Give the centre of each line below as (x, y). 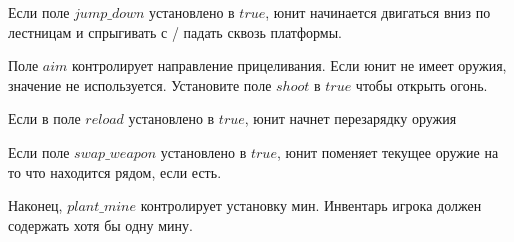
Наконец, (35, 205)
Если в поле (44, 118)
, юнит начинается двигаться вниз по (378, 12)
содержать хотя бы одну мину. (100, 224)
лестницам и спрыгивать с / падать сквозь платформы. (175, 31)
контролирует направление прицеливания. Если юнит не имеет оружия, (289, 65)
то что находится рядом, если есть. (115, 171)
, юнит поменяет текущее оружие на (387, 151)
